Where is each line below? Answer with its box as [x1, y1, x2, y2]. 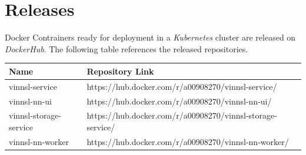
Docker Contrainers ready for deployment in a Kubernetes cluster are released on [5, 31, 296, 43]
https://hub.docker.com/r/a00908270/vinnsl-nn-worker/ [87, 135, 289, 147]
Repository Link [87, 65, 154, 77]
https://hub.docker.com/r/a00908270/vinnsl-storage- [87, 109, 277, 122]
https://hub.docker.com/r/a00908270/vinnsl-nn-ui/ [87, 95, 272, 107]
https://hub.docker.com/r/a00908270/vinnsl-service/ [87, 80, 277, 92]
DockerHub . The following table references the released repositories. [5, 42, 248, 55]
